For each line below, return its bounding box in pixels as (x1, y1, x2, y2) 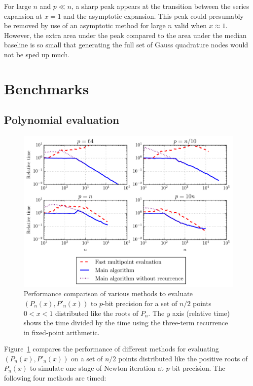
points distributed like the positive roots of (118, 353, 248, 363)
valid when (174, 20, 207, 31)
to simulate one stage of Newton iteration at (30, 363, 164, 373)
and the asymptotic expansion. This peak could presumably (63, 10, 244, 21)
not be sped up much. (4, 49, 70, 59)
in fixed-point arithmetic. (24, 327, 100, 337)
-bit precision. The (169, 363, 225, 373)
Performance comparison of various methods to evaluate (24, 288, 193, 299)
